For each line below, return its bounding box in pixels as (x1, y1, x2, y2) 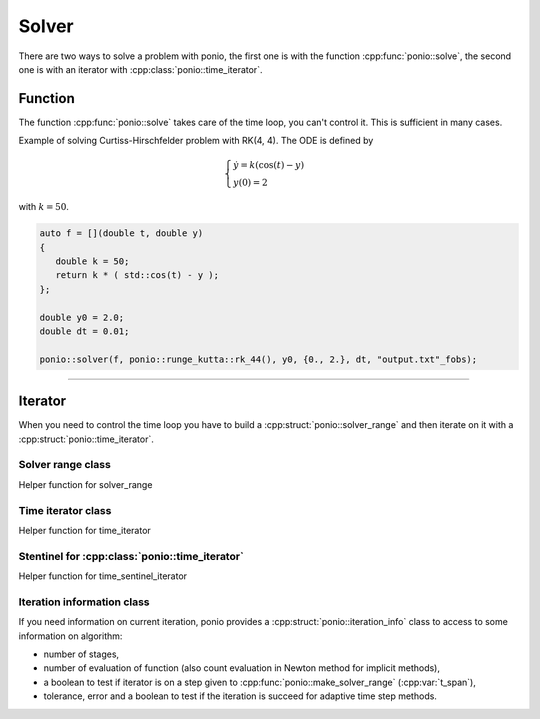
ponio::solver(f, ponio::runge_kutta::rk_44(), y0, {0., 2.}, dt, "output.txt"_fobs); (39, 353, 478, 365)
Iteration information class (18, 595, 150, 609)
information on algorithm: (18, 630, 123, 642)
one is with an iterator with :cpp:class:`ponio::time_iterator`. (18, 63, 263, 75)
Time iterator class (18, 503, 112, 517)
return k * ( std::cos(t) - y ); (55, 270, 220, 281)
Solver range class (18, 458, 112, 472)
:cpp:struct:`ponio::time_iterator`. (18, 433, 154, 445)
